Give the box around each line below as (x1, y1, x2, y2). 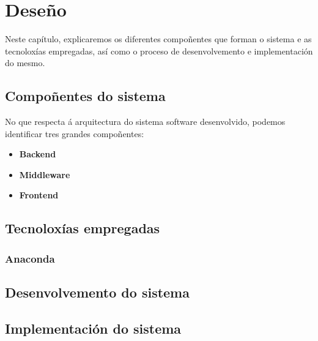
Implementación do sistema (5, 318, 182, 337)
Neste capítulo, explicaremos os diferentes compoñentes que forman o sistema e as (5, 32, 312, 45)
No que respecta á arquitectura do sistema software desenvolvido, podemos (5, 115, 286, 128)
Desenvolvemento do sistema (5, 283, 190, 302)
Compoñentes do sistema (5, 86, 166, 105)
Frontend (19, 189, 59, 201)
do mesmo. (5, 56, 45, 69)
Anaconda (5, 250, 55, 266)
